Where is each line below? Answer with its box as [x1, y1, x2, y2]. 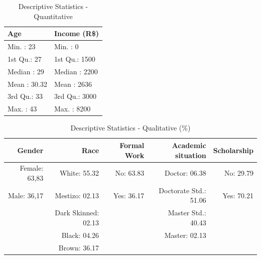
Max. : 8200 [54, 103, 91, 114]
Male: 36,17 [8, 190, 44, 200]
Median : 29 [8, 66, 44, 76]
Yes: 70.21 [222, 190, 253, 200]
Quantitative [34, 11, 73, 21]
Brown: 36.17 [58, 242, 99, 252]
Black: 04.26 [61, 229, 99, 240]
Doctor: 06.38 [164, 168, 206, 178]
